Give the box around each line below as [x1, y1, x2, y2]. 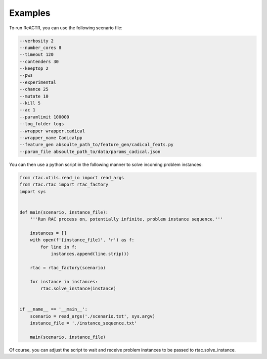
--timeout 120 [19, 52, 54, 57]
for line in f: [40, 244, 78, 250]
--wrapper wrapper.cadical [19, 128, 85, 134]
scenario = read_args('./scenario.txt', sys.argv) [30, 313, 155, 319]
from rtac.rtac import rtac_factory [19, 182, 109, 188]
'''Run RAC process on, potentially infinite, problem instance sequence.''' [30, 216, 223, 222]
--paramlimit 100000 [19, 114, 69, 120]
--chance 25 [19, 87, 49, 92]
